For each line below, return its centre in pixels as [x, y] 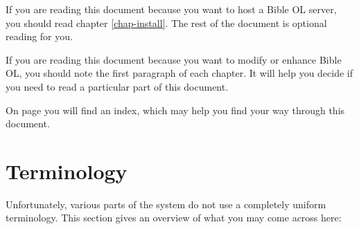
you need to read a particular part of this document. [117, 86]
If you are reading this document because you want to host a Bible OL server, [171, 9]
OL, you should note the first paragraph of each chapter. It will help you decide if [179, 73]
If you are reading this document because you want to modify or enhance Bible [174, 59]
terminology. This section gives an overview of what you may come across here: [174, 218]
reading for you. [39, 36]
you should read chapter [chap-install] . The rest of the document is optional [166, 22]
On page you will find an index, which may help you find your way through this [175, 110]
